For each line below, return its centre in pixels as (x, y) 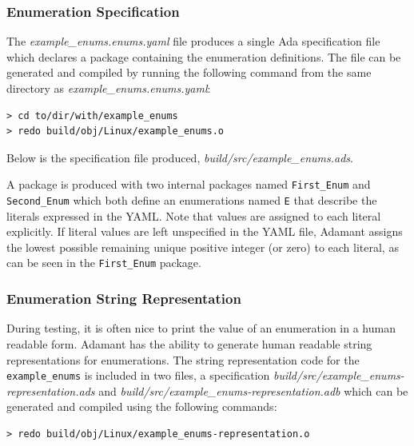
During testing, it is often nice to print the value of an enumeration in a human (201, 328)
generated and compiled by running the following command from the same (189, 72)
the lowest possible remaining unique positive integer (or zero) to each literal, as (203, 247)
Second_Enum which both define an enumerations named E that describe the (192, 200)
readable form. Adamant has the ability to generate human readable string (189, 343)
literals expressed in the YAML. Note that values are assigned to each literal (194, 215)
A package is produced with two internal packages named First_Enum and (189, 184)
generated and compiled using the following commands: (142, 406)
